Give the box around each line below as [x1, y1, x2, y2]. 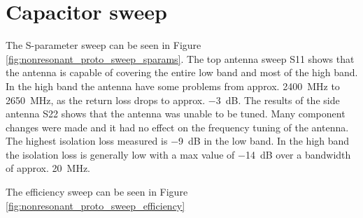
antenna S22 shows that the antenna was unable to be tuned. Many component [6, 106, 346, 121]
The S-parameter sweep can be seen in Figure [6, 38, 201, 52]
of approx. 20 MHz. [6, 161, 91, 175]
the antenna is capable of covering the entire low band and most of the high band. [6, 65, 358, 80]
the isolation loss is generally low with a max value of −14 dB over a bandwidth [6, 147, 351, 161]
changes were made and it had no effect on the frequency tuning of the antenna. [6, 119, 349, 134]
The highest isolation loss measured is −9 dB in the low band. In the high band [6, 133, 350, 148]
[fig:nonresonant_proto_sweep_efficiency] [6, 198, 185, 212]
